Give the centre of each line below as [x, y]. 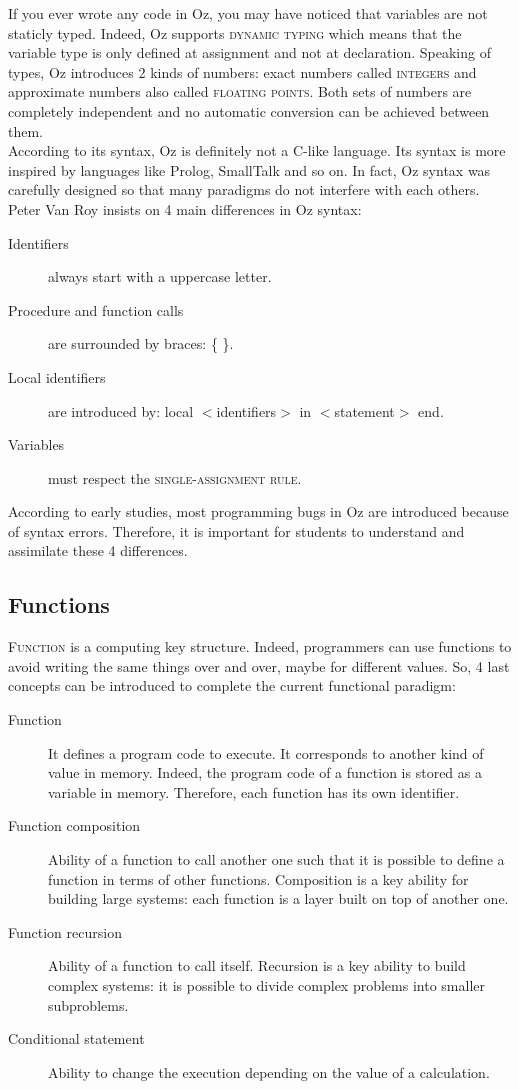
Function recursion [65, 931]
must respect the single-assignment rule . [175, 477]
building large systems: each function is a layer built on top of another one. [278, 898]
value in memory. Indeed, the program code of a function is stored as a [265, 772]
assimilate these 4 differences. [98, 550]
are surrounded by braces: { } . [141, 343]
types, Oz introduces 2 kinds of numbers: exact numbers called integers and [242, 71]
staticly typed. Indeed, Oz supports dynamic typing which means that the [235, 32]
